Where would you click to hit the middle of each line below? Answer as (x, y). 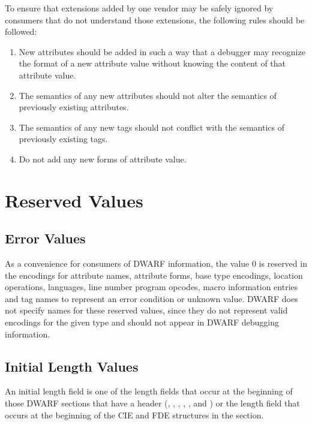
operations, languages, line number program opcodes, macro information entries (151, 287)
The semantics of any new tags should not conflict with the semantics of (151, 127)
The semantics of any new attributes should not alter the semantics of (148, 95)
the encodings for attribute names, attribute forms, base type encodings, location (154, 275)
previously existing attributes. (74, 107)
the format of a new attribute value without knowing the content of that (152, 63)
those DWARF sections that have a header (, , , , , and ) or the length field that (152, 403)
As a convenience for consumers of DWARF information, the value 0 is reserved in (156, 263)
